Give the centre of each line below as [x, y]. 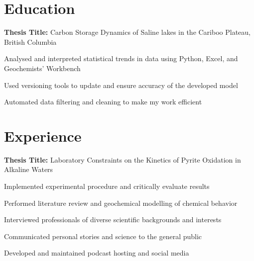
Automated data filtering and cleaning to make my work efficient [103, 102]
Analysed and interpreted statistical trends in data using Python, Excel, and [121, 58]
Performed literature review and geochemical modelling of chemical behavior [121, 203]
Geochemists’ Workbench [42, 68]
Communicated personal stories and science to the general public [103, 236]
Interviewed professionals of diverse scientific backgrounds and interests [113, 219]
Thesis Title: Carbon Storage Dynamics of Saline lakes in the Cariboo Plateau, [127, 32]
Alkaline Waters [29, 169]
